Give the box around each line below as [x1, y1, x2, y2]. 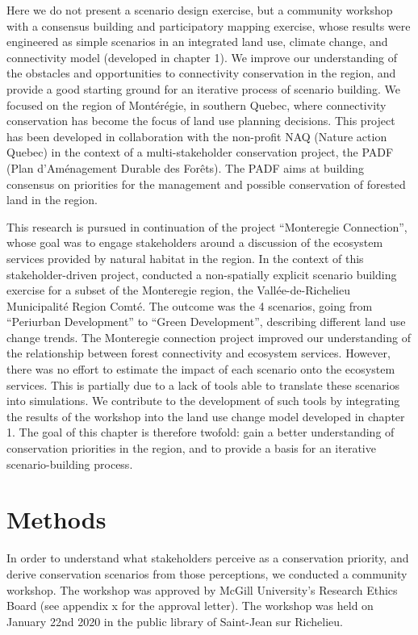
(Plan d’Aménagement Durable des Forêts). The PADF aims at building [6, 159, 364, 176]
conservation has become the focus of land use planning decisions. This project [6, 112, 395, 129]
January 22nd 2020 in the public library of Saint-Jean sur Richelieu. [6, 612, 343, 629]
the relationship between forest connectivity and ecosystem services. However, [6, 345, 391, 361]
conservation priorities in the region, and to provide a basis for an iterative [6, 440, 376, 457]
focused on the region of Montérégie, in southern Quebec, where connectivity [6, 96, 387, 113]
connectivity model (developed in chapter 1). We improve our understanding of [6, 48, 398, 65]
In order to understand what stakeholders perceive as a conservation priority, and [6, 549, 409, 566]
